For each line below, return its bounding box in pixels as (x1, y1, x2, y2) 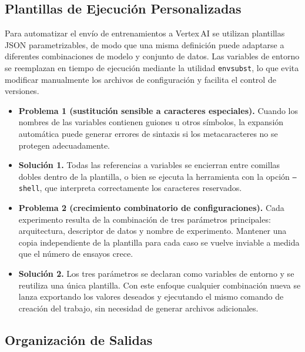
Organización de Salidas (5, 330, 153, 348)
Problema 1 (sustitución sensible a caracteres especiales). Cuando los (18, 104, 298, 116)
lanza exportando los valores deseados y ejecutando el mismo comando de (18, 290, 284, 303)
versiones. (5, 85, 39, 97)
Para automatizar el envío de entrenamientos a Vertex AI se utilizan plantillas (5, 27, 285, 39)
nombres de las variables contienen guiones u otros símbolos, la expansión (18, 116, 284, 128)
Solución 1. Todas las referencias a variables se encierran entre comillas (18, 159, 280, 171)
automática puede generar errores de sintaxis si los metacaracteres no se (18, 128, 278, 140)
